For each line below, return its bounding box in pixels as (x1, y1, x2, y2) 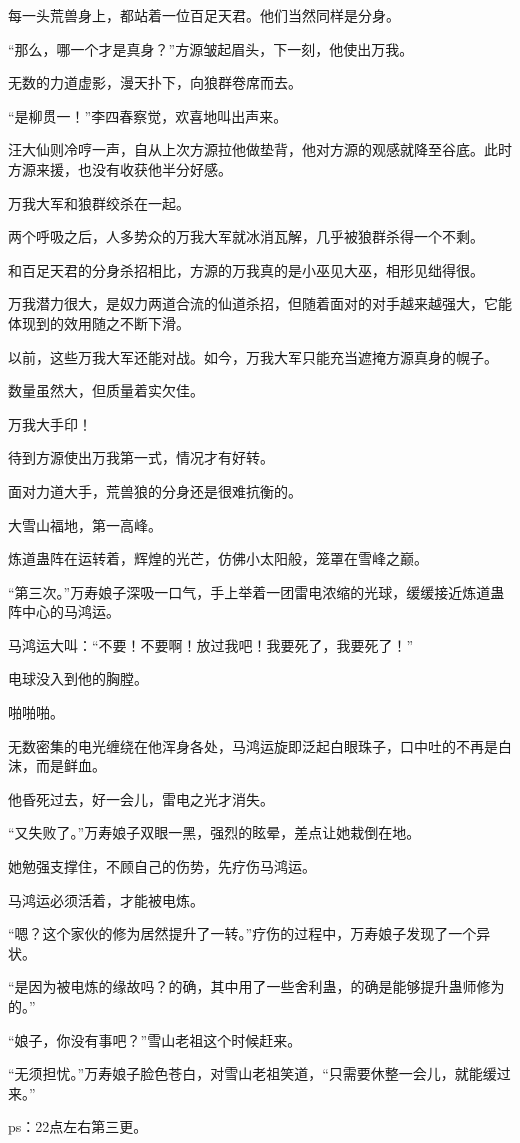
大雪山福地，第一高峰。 (8, 514, 162, 535)
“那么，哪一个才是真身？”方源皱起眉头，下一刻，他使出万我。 (8, 38, 414, 59)
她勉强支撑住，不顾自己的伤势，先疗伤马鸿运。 (8, 856, 316, 877)
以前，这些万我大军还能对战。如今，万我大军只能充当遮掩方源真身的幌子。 (8, 346, 498, 367)
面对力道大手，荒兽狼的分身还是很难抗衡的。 (8, 480, 302, 501)
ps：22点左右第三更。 (8, 1116, 148, 1137)
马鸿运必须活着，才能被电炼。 (8, 889, 204, 910)
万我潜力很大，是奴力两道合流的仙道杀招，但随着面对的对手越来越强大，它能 (8, 293, 512, 314)
